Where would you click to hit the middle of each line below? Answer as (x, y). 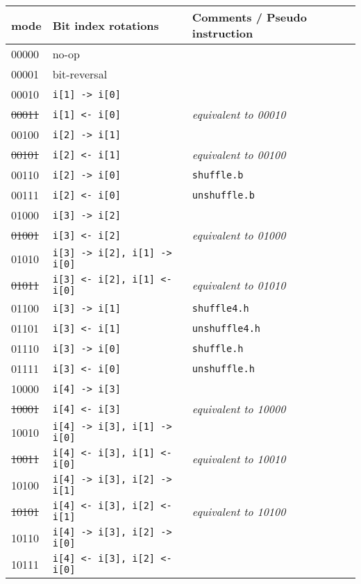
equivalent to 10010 (239, 458)
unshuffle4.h (226, 328)
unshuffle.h (223, 368)
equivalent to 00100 (239, 155)
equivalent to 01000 (239, 235)
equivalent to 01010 (239, 285)
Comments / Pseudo (249, 17)
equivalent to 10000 (239, 409)
